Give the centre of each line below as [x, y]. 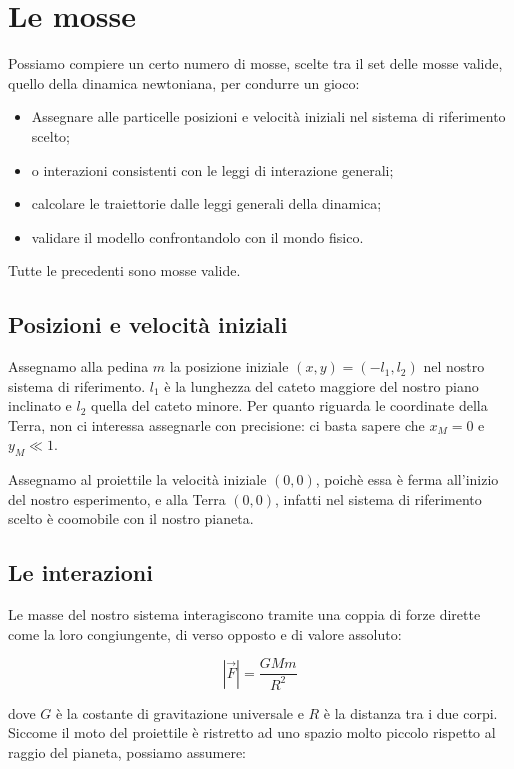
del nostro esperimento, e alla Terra [117, 498]
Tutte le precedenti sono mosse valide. [124, 270]
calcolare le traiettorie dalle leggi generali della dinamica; [206, 203]
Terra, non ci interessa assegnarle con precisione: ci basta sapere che [216, 424]
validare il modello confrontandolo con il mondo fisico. [197, 236]
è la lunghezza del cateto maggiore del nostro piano [321, 385]
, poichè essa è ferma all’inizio [407, 479]
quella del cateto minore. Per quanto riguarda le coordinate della [289, 405]
